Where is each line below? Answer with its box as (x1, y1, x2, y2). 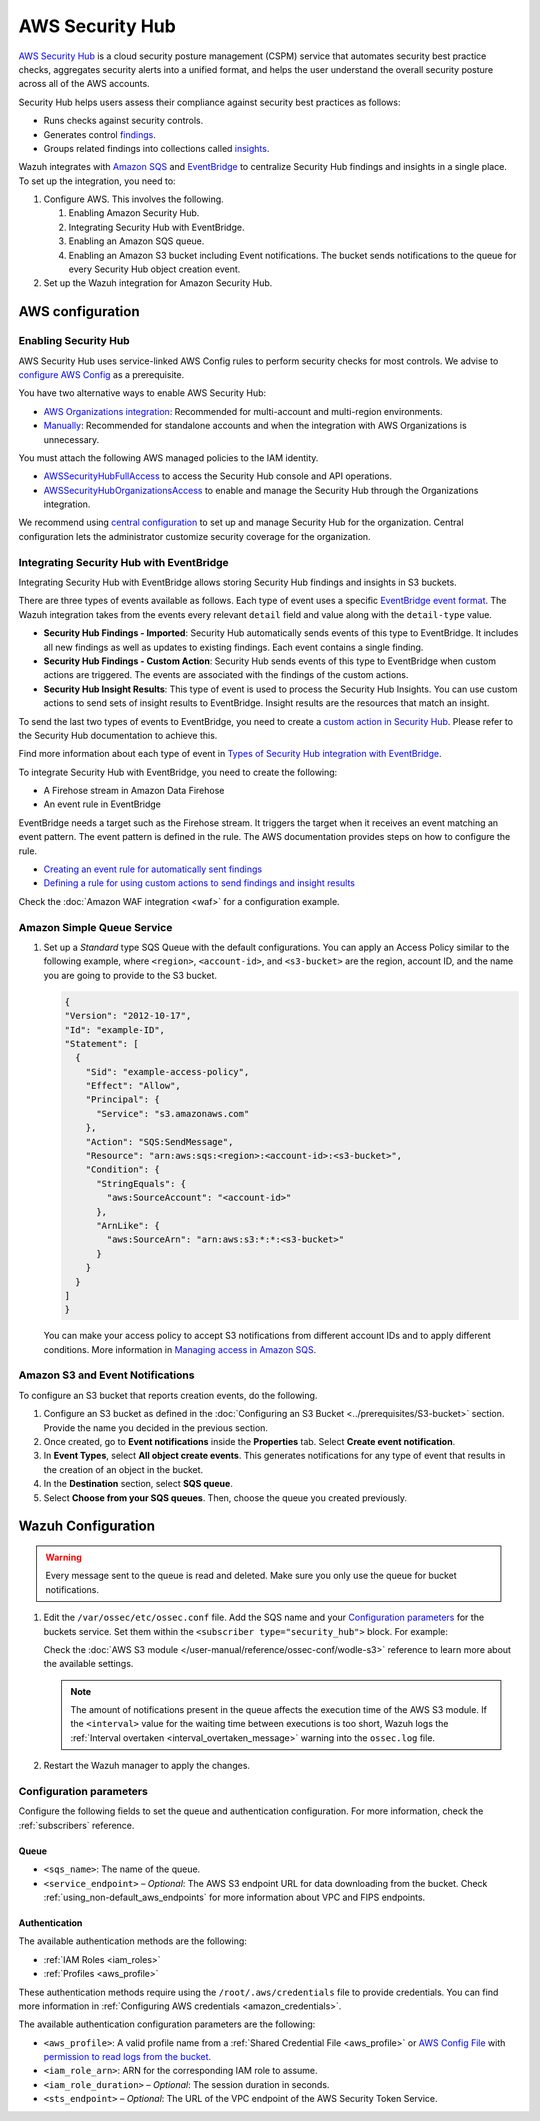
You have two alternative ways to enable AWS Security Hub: (18, 387, 267, 399)
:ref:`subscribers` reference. (18, 1819, 135, 1831)
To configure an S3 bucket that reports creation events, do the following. (18, 1389, 318, 1401)
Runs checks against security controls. (43, 115, 204, 127)
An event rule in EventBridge (43, 798, 162, 810)
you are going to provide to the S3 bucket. (43, 969, 218, 981)
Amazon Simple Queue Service (18, 920, 173, 934)
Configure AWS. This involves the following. (43, 193, 224, 205)
